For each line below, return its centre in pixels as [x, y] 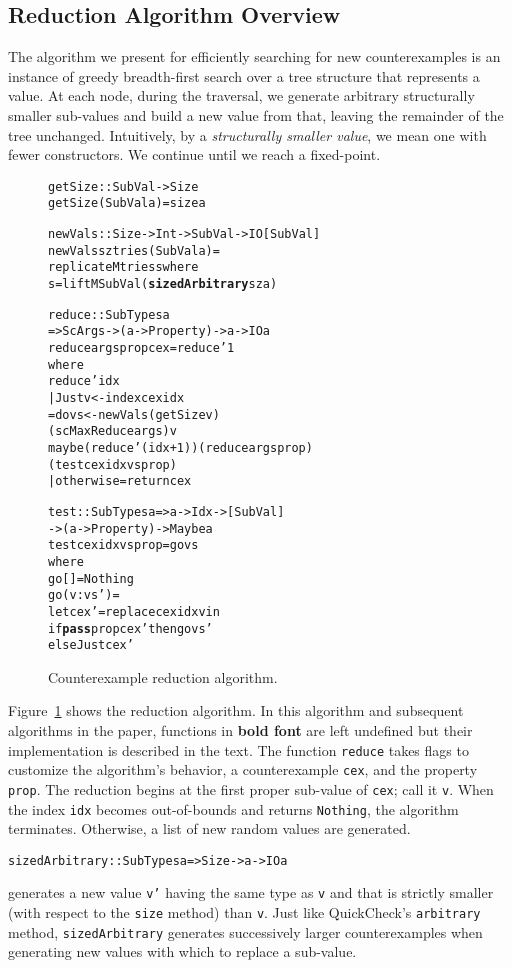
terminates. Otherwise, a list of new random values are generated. [209, 828]
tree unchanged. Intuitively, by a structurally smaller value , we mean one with [247, 134]
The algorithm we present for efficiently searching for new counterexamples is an [254, 56]
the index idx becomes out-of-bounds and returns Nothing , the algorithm [233, 808]
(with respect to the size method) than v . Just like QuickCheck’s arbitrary [244, 912]
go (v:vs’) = [84, 595]
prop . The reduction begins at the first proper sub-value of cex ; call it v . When [251, 788]
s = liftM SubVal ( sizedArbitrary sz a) [163, 284]
